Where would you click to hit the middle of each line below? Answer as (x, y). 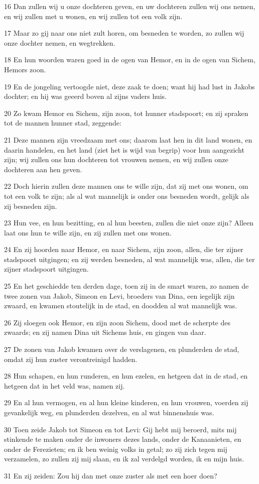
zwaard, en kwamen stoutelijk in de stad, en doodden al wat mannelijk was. (121, 306)
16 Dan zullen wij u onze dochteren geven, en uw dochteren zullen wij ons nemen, (130, 6)
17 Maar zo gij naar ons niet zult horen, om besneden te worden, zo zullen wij (124, 33)
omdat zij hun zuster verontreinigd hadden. (71, 359)
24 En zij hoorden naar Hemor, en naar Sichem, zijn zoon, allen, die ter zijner (124, 249)
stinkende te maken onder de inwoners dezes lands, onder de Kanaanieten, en (123, 439)
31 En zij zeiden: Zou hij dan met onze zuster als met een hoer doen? (111, 475)
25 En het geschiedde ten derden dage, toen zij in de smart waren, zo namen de (126, 286)
